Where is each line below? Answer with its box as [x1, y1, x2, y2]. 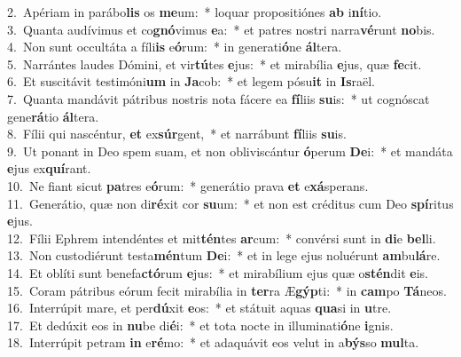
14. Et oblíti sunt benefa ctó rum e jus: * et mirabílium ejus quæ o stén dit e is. [7, 263, 428, 282]
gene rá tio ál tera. [7, 107, 99, 125]
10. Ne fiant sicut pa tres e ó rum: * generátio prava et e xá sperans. [7, 176, 369, 194]
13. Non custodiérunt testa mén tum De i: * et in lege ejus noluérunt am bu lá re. [7, 246, 441, 265]
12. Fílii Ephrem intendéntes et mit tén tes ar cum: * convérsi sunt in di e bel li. [7, 228, 436, 247]
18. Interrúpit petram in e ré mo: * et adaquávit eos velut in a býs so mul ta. [7, 333, 419, 352]
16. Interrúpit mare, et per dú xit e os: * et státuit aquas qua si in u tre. [7, 298, 392, 317]
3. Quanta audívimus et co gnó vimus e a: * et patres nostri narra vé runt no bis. [7, 20, 435, 38]
